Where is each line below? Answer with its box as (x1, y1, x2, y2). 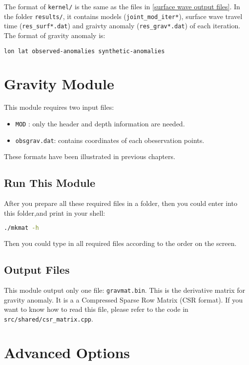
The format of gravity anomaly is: (4, 30, 105, 40)
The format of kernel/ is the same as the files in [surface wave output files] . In (4, 1, 240, 11)
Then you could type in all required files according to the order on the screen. (4, 238, 237, 248)
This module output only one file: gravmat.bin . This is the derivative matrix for (4, 284, 246, 295)
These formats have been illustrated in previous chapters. (4, 151, 175, 162)
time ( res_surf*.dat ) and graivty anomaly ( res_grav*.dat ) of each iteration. (4, 20, 241, 31)
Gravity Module (4, 74, 114, 94)
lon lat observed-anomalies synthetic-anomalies (4, 47, 165, 55)
